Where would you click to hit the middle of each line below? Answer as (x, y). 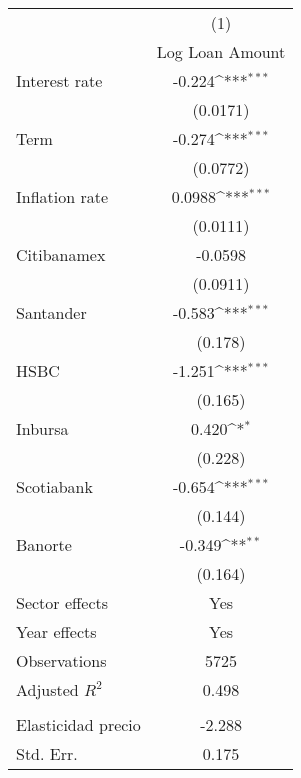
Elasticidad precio (78, 724)
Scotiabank (54, 486)
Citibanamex (61, 254)
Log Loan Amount (221, 51)
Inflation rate (62, 196)
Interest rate (59, 80)
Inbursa (42, 428)
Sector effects (62, 602)
